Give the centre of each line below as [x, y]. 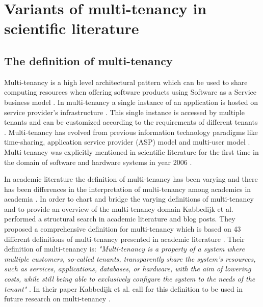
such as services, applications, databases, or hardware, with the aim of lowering [128, 269]
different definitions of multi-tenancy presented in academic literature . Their [124, 239]
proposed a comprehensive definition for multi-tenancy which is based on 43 [123, 229]
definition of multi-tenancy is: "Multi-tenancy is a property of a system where [124, 249]
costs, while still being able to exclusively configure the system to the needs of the [130, 279]
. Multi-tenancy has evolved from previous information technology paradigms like [131, 132]
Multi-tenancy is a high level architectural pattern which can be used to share [126, 82]
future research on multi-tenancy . [57, 299]
